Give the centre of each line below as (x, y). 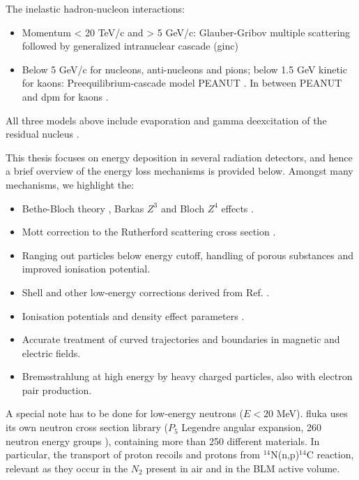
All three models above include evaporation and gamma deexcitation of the (166, 120)
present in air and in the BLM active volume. (243, 468)
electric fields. (51, 352)
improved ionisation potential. (86, 269)
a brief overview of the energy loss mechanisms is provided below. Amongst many (179, 171)
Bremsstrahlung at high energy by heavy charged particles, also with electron (187, 376)
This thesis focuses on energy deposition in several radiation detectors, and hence (179, 157)
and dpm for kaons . (65, 96)
